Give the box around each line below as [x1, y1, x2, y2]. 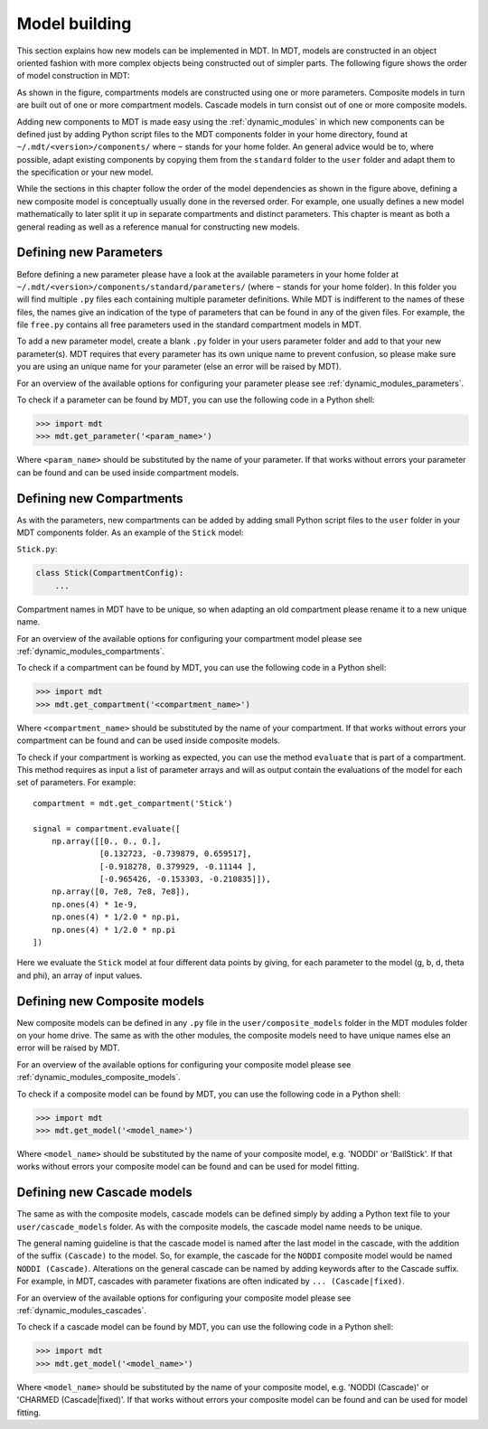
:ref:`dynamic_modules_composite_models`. [16, 1072, 181, 1083]
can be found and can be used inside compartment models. [16, 466, 239, 478]
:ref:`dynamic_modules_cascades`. [16, 1305, 147, 1316]
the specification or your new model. [16, 167, 154, 178]
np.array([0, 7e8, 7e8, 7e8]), [51, 887, 191, 897]
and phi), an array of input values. [16, 970, 143, 981]
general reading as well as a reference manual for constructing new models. [16, 221, 300, 232]
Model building [16, 14, 132, 33]
